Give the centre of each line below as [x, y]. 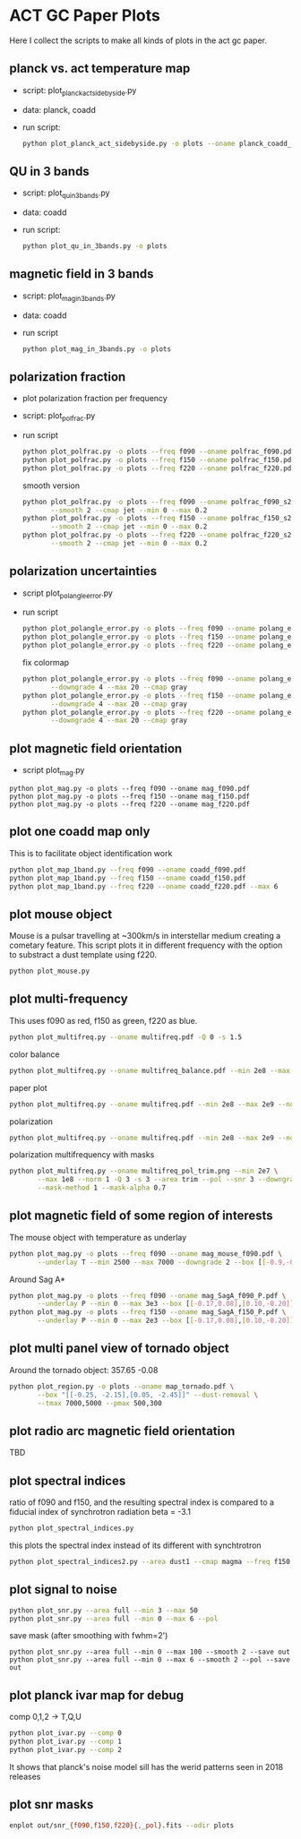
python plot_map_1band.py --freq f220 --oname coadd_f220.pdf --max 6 [144, 886]
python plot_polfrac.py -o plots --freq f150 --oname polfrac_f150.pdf [159, 460]
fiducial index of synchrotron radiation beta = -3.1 [100, 1512]
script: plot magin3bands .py [69, 296]
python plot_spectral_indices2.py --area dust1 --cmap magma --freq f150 [150, 1562]
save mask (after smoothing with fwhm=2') [89, 1636]
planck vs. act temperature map [100, 69]
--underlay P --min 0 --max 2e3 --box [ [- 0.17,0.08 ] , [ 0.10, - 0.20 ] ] [166, 1321]
